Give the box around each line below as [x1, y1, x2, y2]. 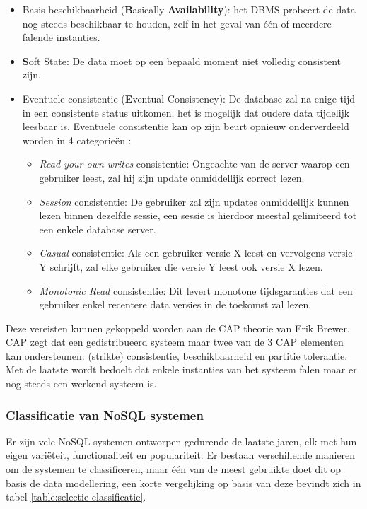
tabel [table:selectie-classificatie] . [6, 489, 146, 504]
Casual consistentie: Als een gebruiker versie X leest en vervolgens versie [39, 245, 353, 260]
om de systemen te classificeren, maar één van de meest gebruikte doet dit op [6, 462, 342, 476]
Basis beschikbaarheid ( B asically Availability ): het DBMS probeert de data [22, 2, 356, 16]
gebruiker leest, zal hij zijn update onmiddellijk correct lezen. [39, 170, 305, 185]
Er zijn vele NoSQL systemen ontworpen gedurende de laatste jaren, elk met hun [6, 433, 357, 448]
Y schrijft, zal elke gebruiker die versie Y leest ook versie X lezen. [39, 259, 323, 274]
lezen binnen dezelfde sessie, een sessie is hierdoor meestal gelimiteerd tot [39, 208, 357, 223]
